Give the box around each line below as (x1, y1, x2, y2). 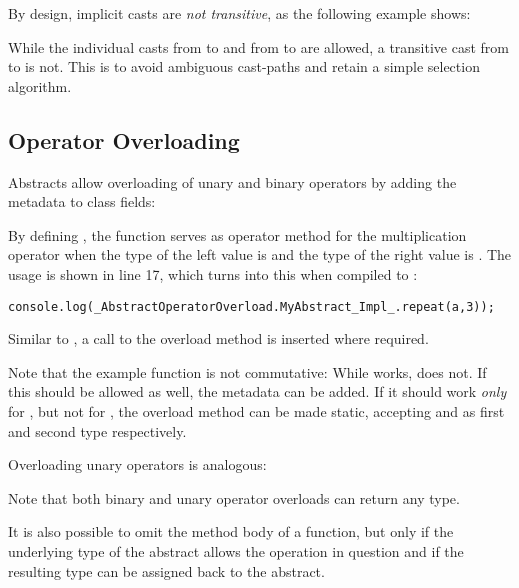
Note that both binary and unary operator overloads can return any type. (8, 487, 460, 508)
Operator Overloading (8, 124, 240, 155)
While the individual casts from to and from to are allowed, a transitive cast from (8, 36, 510, 57)
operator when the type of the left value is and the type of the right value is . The (8, 244, 512, 265)
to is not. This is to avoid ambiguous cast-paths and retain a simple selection (8, 56, 480, 77)
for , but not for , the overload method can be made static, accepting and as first (8, 400, 505, 421)
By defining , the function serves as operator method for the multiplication (8, 224, 467, 245)
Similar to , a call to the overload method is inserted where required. (8, 328, 429, 349)
